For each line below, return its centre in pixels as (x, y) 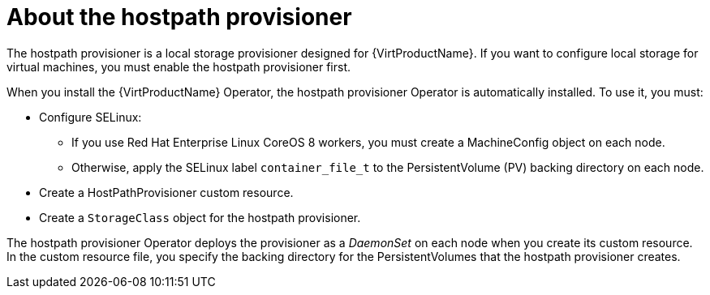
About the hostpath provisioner (179, 17)
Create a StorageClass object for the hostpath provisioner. (200, 217)
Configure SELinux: (90, 117)
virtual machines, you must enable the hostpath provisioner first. (179, 66)
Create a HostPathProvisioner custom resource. (166, 192)
